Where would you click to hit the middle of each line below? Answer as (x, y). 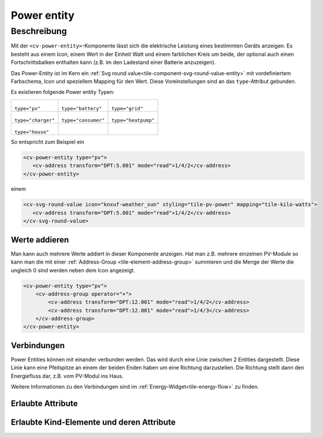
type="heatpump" (133, 120)
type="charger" (35, 120)
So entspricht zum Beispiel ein (48, 141)
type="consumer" (83, 120)
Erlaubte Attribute (44, 403)
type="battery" (82, 108)
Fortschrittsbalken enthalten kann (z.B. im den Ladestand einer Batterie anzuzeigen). (113, 62)
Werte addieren (40, 240)
